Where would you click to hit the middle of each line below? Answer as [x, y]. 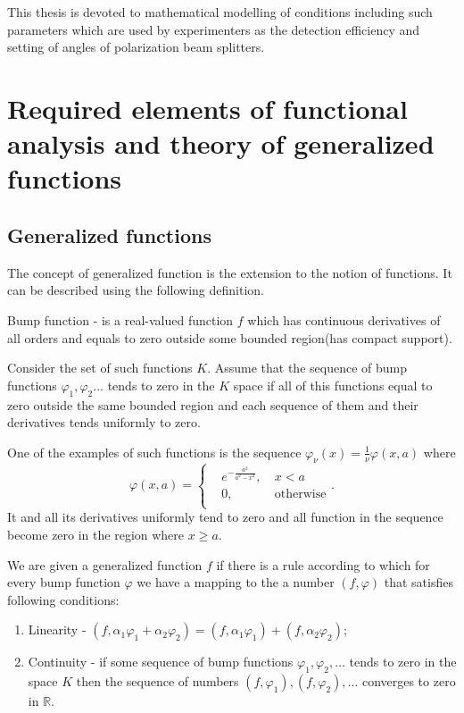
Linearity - [57, 629]
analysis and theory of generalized [221, 143]
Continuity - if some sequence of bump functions [161, 662]
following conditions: [63, 599]
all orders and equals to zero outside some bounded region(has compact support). [230, 337]
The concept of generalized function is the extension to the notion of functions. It [230, 272]
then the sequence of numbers [157, 681]
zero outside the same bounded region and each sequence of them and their [213, 404]
